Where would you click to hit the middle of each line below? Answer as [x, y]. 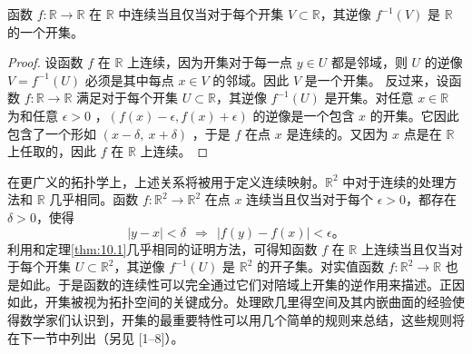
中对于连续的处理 [393, 181]
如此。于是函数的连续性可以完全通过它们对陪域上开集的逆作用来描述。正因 [242, 284]
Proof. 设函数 [45, 62]
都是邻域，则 [369, 62]
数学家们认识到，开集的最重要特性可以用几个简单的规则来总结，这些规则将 [242, 319]
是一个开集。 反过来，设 [377, 79]
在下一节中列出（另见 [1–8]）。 [96, 337]
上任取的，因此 [52, 151]
